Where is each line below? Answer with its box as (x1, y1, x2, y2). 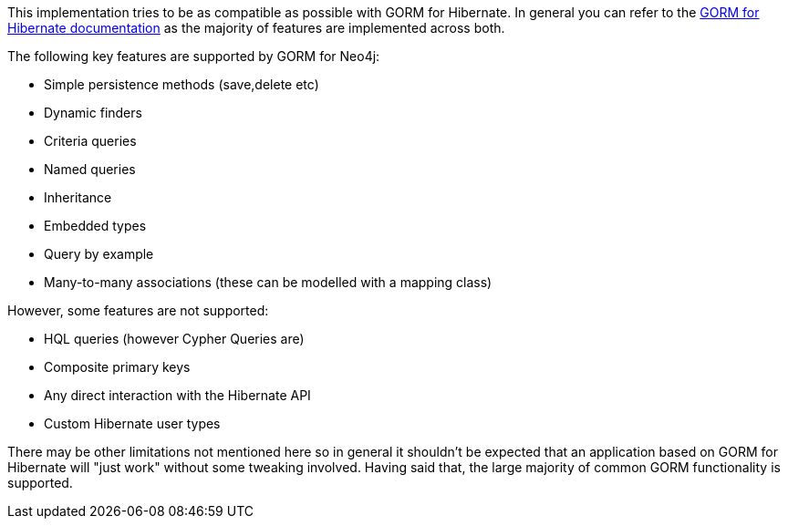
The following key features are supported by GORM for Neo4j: (7, 48, 380, 64)
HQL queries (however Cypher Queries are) (44, 331, 305, 346)
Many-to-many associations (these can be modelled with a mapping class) (44, 274, 493, 290)
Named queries (44, 161, 136, 177)
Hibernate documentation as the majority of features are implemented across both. (7, 20, 505, 36)
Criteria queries (44, 133, 137, 149)
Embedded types (44, 218, 147, 233)
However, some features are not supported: (7, 303, 269, 318)
